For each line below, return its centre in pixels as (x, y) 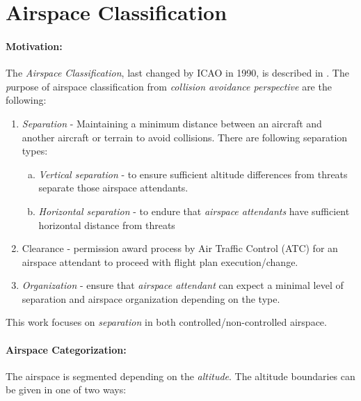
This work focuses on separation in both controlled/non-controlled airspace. (166, 322)
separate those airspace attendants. (113, 188)
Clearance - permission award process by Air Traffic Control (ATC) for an (180, 248)
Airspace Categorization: (66, 349)
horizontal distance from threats (107, 225)
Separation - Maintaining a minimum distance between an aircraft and (172, 123)
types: (35, 151)
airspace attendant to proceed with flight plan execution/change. (160, 261)
